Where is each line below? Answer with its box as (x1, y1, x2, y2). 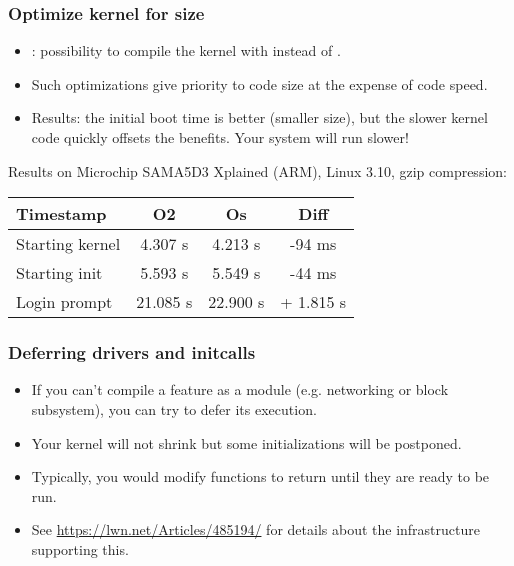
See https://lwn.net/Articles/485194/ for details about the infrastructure (31, 519, 480, 540)
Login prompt (16, 290, 113, 314)
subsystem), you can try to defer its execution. (31, 399, 317, 419)
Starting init (16, 261, 103, 285)
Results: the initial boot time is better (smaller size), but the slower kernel (31, 107, 488, 128)
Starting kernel (16, 232, 121, 256)
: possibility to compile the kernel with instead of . (31, 40, 341, 61)
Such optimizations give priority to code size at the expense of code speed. (31, 73, 488, 94)
